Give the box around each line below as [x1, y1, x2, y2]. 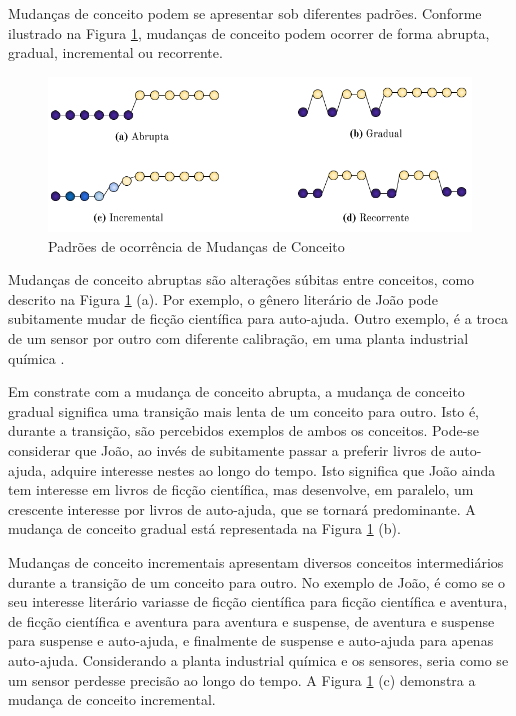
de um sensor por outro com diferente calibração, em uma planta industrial [8, 328, 469, 348]
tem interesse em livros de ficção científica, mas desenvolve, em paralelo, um [8, 479, 474, 500]
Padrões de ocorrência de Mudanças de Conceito [48, 235, 345, 256]
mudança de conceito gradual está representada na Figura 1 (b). [8, 518, 401, 539]
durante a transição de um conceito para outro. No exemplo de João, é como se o [8, 571, 506, 592]
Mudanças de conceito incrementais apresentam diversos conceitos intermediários [8, 551, 504, 572]
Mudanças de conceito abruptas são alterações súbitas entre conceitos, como [8, 269, 475, 290]
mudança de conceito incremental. [8, 689, 216, 710]
